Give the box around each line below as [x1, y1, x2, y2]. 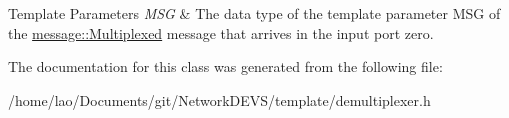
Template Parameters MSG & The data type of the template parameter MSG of [8, 3, 501, 23]
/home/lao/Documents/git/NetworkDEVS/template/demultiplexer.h [8, 89, 431, 110]
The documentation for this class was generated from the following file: [8, 56, 443, 77]
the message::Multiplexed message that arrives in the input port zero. [8, 22, 434, 43]
